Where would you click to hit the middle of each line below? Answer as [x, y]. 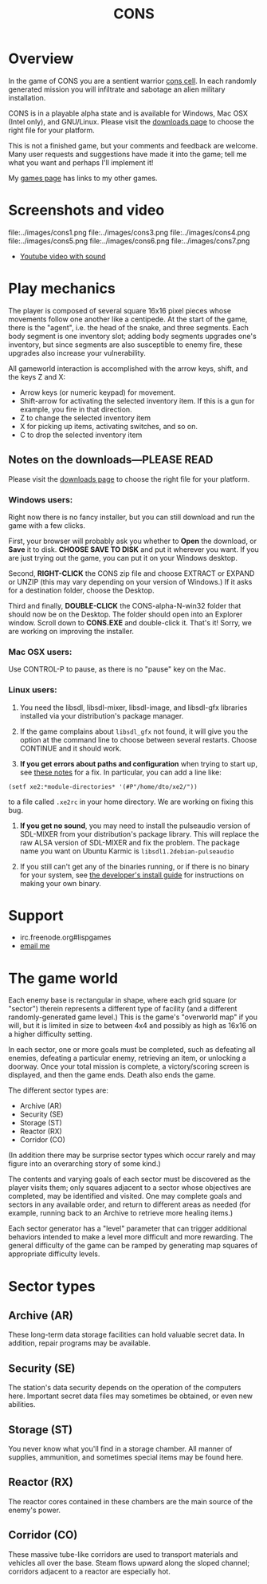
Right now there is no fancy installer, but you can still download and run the [132, 517]
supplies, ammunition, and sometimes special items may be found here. [126, 1457]
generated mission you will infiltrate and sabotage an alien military [117, 89]
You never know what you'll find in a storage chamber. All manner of [120, 1449]
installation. [27, 97]
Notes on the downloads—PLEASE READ [111, 460]
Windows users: [41, 499]
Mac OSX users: [40, 652]
